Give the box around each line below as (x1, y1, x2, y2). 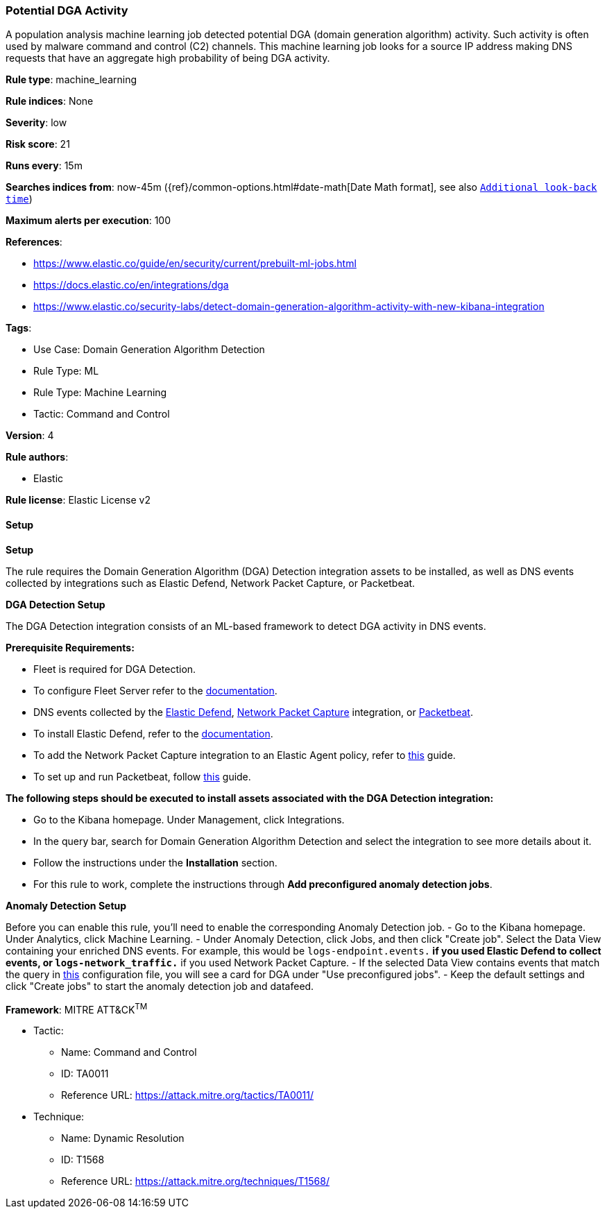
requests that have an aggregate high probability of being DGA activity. (6, 52, 330, 65)
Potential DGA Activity (6, 3, 128, 17)
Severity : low (6, 117, 67, 129)
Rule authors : (6, 451, 69, 463)
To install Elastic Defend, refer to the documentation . (33, 727, 273, 739)
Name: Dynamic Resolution (61, 1132, 185, 1145)
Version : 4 (6, 429, 54, 442)
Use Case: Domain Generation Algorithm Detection (33, 343, 265, 356)
